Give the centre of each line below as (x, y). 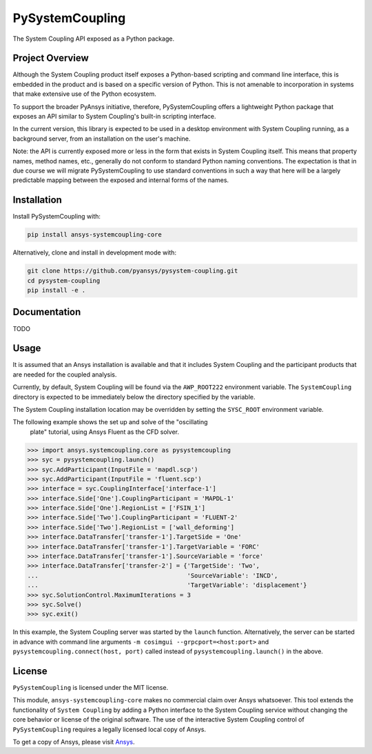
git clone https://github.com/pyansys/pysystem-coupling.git (133, 271)
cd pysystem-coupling (64, 280)
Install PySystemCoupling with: (57, 217)
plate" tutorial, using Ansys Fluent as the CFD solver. (104, 432)
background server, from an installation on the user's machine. (102, 139)
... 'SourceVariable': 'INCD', (153, 575)
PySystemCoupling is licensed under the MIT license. (91, 688)
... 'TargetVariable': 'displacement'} (167, 585)
